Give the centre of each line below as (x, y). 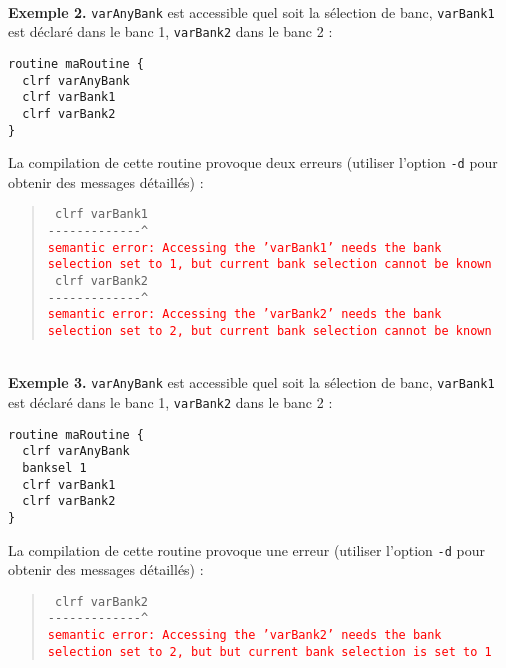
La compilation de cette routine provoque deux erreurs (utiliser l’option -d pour (253, 162)
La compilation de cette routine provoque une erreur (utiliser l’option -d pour (246, 549)
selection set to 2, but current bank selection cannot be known (269, 331)
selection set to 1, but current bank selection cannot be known (269, 264)
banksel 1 (54, 467)
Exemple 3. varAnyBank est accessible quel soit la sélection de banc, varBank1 (251, 382)
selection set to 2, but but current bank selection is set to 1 (269, 651)
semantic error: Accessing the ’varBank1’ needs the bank (244, 247)
